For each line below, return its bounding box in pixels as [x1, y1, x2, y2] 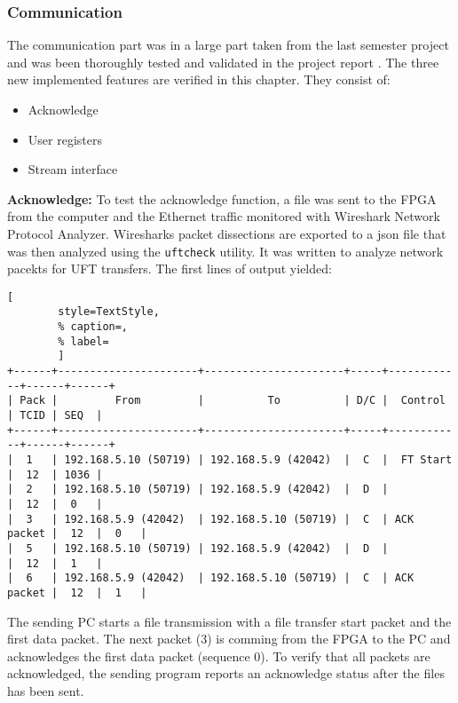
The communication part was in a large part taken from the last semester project [7, 36, 449, 54]
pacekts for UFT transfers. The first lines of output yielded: [7, 259, 332, 278]
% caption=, [58, 320, 129, 334]
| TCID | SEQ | [7, 409, 103, 423]
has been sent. [7, 681, 84, 699]
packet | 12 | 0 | [7, 527, 147, 541]
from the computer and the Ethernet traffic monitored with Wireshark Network [7, 207, 440, 225]
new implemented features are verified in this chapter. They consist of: [7, 70, 391, 89]
